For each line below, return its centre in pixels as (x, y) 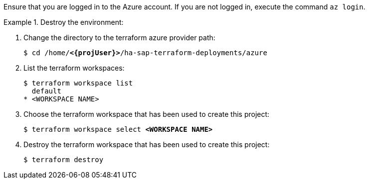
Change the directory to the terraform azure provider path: (119, 38)
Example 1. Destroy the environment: (64, 22)
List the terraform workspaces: (74, 68)
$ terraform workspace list (78, 83)
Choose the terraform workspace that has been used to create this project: (147, 114)
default (46, 91)
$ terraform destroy (64, 160)
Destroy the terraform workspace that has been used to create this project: (147, 144)
